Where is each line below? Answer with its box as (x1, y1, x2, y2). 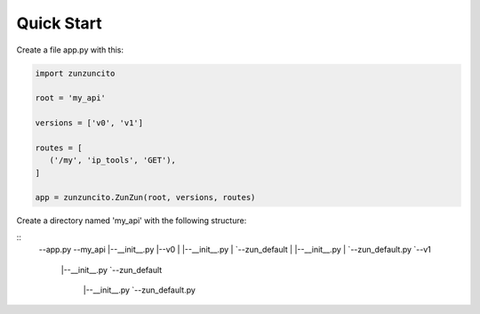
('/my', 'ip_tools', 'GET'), (49, 156, 177, 165)
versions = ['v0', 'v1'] (35, 118, 144, 128)
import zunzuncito (35, 68, 116, 78)
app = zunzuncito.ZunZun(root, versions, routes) (35, 192, 256, 203)
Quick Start (16, 13, 102, 33)
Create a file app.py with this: (16, 44, 124, 55)
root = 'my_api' (35, 93, 107, 103)
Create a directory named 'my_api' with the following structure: (16, 215, 247, 226)
